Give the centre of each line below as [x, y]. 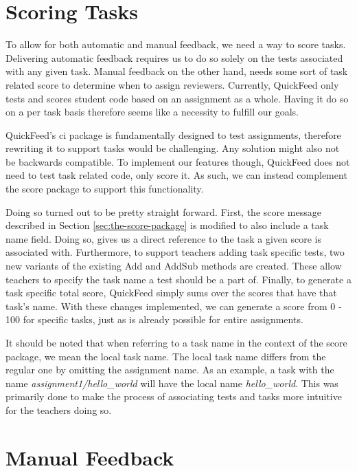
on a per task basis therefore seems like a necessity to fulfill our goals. [152, 112]
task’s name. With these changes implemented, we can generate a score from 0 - [174, 306]
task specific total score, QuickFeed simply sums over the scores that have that [171, 293]
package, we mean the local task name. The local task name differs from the [166, 356]
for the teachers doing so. [59, 409]
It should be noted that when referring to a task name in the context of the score [176, 342]
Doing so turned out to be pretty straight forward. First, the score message [163, 211]
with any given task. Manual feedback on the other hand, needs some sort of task [177, 71]
